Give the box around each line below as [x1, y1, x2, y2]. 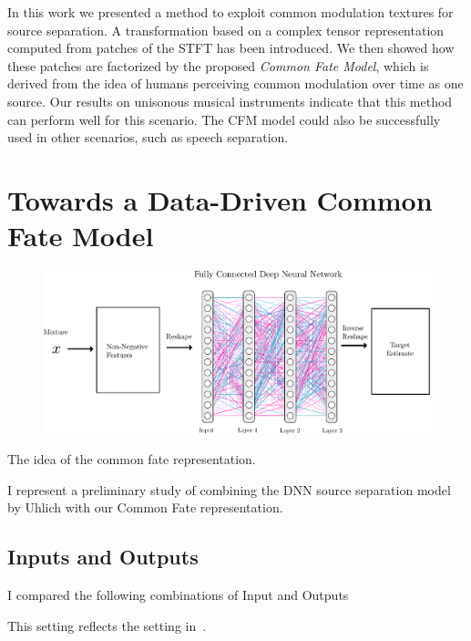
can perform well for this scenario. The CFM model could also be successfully [7, 109, 441, 129]
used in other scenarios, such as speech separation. [7, 128, 289, 147]
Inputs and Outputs [7, 543, 199, 571]
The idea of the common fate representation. [7, 450, 256, 469]
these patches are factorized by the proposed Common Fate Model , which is [7, 56, 429, 75]
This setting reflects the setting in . [7, 615, 207, 635]
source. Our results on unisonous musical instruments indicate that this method [7, 91, 453, 110]
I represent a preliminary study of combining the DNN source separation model [7, 480, 451, 499]
